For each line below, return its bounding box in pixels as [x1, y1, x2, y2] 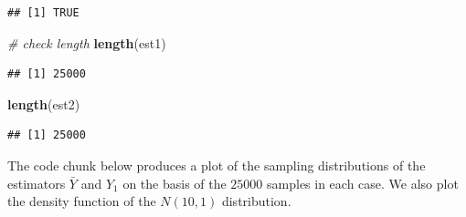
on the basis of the [122, 173, 227, 192]
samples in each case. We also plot [267, 173, 459, 192]
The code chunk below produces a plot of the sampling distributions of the [7, 155, 426, 174]
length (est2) [7, 94, 80, 113]
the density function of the [7, 191, 156, 211]
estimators [7, 173, 66, 192]
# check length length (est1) [7, 33, 166, 52]
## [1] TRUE [7, 6, 79, 19]
